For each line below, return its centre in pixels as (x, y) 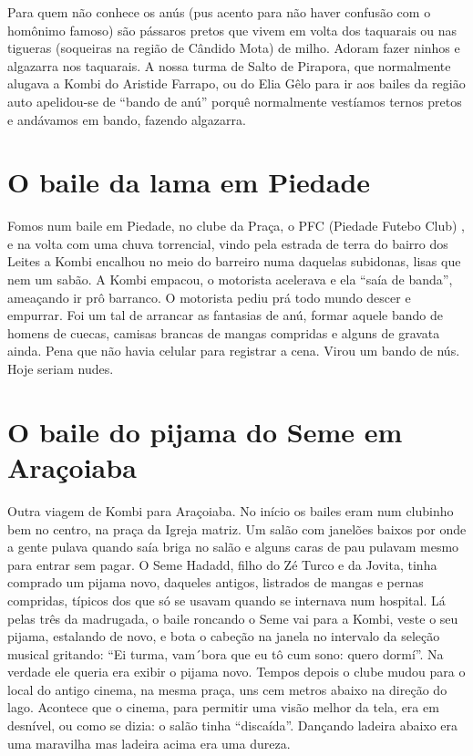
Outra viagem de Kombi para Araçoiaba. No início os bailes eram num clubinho (231, 510)
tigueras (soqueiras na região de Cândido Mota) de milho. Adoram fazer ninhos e (234, 48)
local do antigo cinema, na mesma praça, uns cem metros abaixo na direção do (227, 689)
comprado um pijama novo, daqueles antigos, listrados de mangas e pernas (216, 582)
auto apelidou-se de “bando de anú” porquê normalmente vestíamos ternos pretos (235, 101)
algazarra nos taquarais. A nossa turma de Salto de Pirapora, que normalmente (229, 65)
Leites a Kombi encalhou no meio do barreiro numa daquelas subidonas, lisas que (234, 261)
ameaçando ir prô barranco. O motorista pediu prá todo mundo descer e (209, 297)
